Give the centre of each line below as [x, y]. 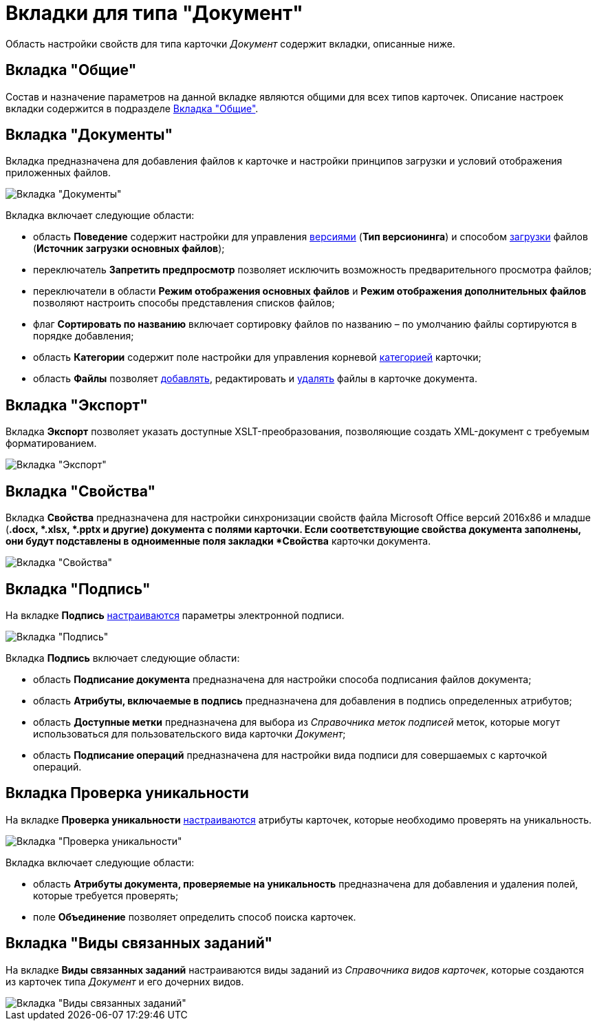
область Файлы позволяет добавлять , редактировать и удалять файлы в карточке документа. [255, 379]
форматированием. [51, 443]
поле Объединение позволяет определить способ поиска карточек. [195, 917]
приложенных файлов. [58, 173]
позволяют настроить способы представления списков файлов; [184, 303]
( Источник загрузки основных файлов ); [129, 249]
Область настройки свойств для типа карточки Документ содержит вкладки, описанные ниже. [230, 43]
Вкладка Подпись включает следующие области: [123, 658]
